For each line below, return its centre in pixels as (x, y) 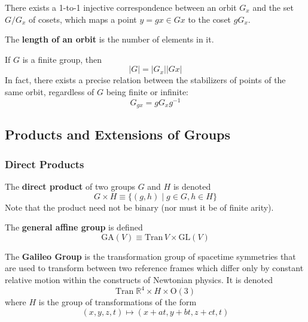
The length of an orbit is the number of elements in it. (109, 39)
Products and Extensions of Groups (118, 134)
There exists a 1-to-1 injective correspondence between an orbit (121, 7)
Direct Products (45, 164)
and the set (273, 7)
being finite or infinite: (147, 91)
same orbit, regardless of (50, 91)
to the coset (210, 19)
